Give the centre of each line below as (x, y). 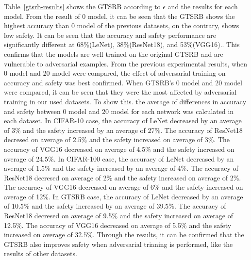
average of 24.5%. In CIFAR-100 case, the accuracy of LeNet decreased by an (119, 158)
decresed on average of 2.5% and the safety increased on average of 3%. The (117, 139)
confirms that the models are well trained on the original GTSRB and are (114, 54)
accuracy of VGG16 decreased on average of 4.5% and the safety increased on (119, 149)
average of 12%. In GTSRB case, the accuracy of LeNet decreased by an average (124, 196)
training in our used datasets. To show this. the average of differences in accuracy (125, 101)
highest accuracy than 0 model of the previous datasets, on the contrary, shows (122, 25)
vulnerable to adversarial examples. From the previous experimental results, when (125, 63)
